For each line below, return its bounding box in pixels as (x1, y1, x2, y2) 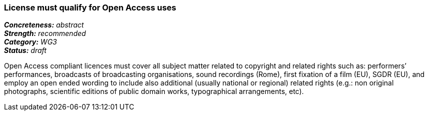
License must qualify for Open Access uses (4, 2, 176, 12)
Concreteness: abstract (4, 20, 84, 29)
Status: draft (4, 46, 47, 55)
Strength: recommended (4, 29, 86, 38)
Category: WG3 (4, 37, 57, 46)
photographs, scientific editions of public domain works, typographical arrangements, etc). (4, 87, 304, 96)
